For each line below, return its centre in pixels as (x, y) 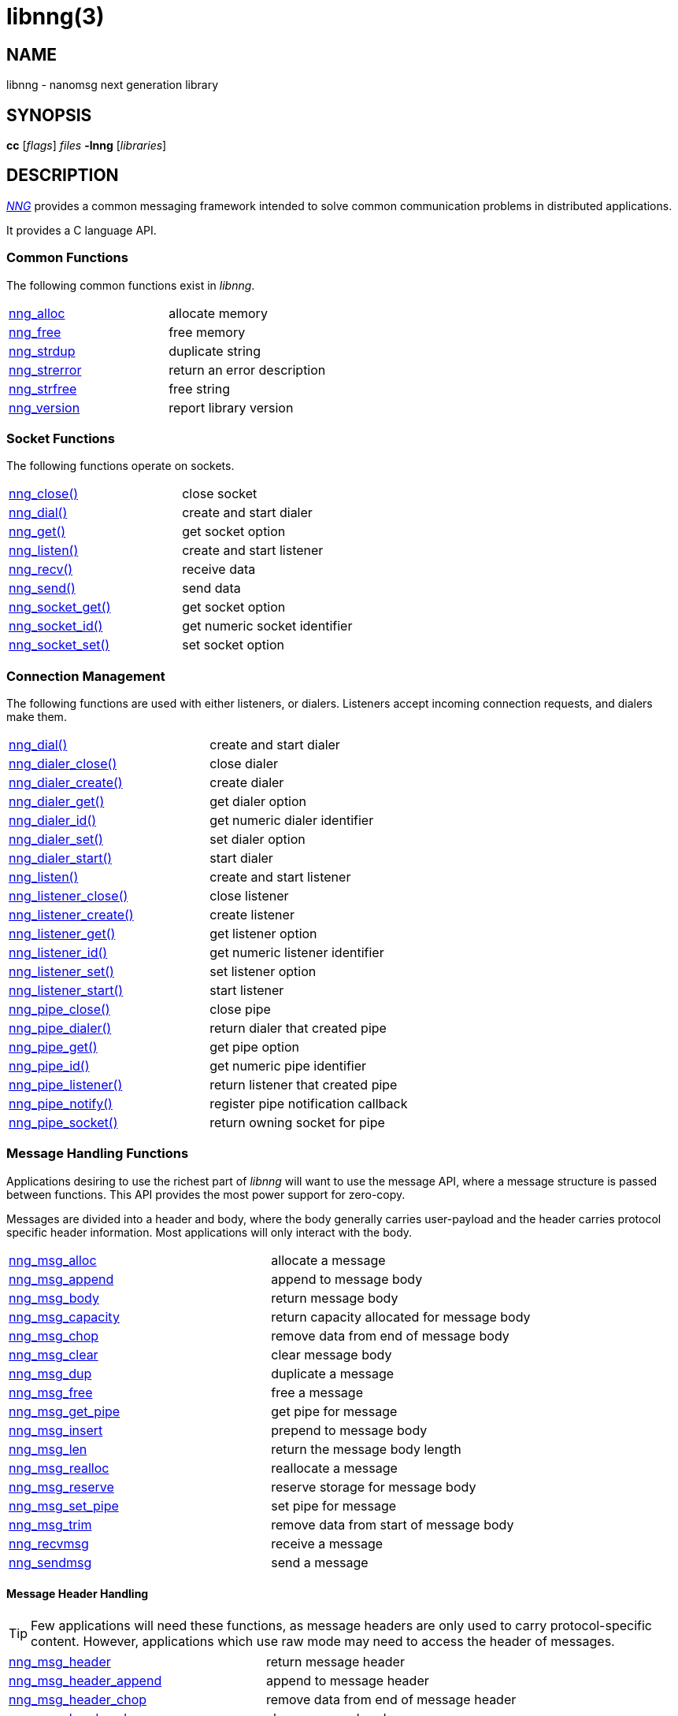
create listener (252, 915)
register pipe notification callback (309, 1104)
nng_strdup (42, 351)
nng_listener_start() (66, 991)
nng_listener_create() (71, 915)
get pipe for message (334, 1411)
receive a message (327, 1543)
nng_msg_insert (56, 1430)
